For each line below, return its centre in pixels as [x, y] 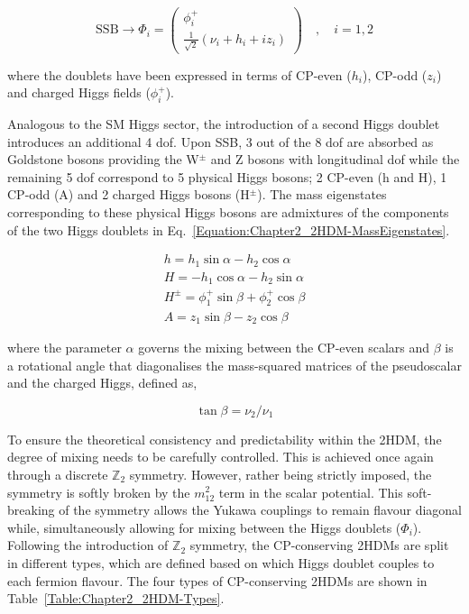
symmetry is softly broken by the [99, 492]
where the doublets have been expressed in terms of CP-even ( [179, 74]
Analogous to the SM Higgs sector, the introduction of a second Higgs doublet [224, 124]
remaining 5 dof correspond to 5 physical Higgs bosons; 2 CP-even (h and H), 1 [227, 176]
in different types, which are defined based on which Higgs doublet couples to [221, 562]
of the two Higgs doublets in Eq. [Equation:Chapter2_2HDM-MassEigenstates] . [229, 229]
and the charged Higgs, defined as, [102, 383]
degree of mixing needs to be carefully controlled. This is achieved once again [221, 457]
